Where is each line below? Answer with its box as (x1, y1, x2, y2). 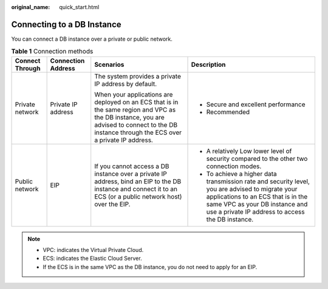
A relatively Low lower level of (206, 146, 292, 155)
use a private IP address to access (206, 207, 305, 216)
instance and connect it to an (94, 185, 177, 193)
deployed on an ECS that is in (94, 98, 179, 106)
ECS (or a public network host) (94, 192, 182, 200)
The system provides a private (94, 72, 182, 80)
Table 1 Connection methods (11, 47, 94, 56)
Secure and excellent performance (206, 100, 306, 109)
